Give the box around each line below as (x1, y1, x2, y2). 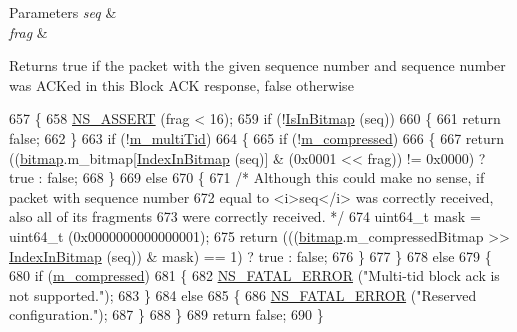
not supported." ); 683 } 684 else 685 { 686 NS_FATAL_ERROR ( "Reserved (9, 284, 477, 305)
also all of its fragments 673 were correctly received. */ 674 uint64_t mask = (9, 206, 481, 227)
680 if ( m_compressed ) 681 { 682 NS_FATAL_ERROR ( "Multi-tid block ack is (9, 265, 500, 286)
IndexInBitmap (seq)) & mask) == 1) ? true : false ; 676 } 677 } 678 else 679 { (9, 245, 492, 266)
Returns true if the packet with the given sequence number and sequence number (9, 55, 506, 76)
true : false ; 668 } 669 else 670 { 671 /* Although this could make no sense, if (9, 167, 485, 188)
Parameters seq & (9, 2, 117, 22)
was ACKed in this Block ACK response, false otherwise (9, 74, 354, 95)
